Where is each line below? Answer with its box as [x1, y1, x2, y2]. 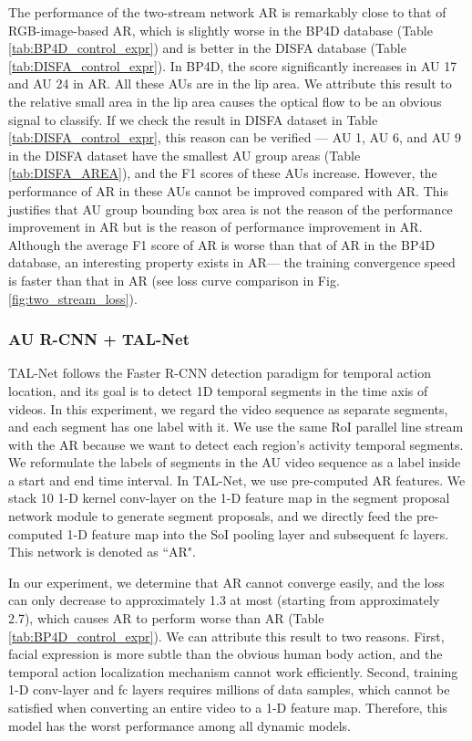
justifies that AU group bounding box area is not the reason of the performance [8, 199, 453, 218]
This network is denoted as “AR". [8, 542, 196, 561]
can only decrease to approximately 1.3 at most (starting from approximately [8, 590, 440, 610]
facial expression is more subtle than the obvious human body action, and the [8, 644, 443, 663]
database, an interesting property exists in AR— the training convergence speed [8, 253, 456, 272]
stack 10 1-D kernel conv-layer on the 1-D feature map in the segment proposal [8, 488, 450, 507]
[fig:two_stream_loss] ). [8, 288, 138, 308]
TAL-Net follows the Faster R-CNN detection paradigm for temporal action [8, 363, 432, 382]
